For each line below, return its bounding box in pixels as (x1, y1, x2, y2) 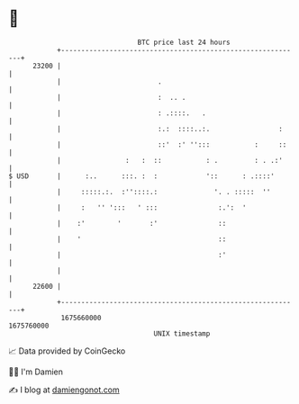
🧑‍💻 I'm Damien (8, 366, 64, 377)
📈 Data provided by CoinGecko (8, 346, 126, 356)
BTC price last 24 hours (137, 38, 231, 47)
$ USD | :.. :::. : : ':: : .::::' (8, 171, 276, 181)
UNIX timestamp (153, 328, 211, 338)
